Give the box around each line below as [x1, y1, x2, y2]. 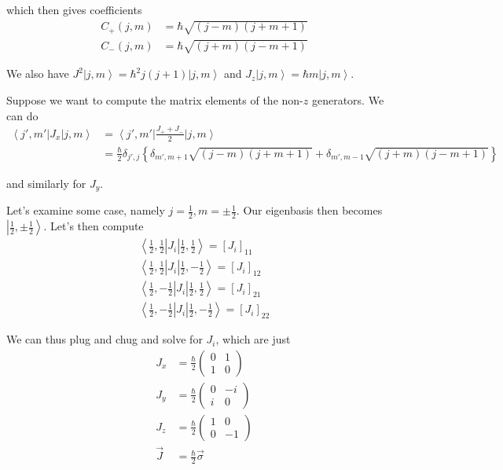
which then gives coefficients [6, 2, 142, 17]
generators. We [311, 92, 384, 108]
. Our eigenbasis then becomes [236, 202, 383, 218]
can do [6, 107, 39, 123]
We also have [6, 65, 69, 82]
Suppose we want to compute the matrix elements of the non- [6, 92, 303, 108]
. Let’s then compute [43, 218, 144, 234]
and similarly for [6, 174, 86, 191]
